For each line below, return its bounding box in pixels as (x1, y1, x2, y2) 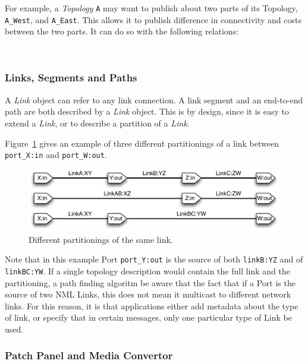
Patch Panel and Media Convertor (5, 348, 173, 363)
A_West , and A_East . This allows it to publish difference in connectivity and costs (5, 13, 301, 26)
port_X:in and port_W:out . (5, 148, 107, 161)
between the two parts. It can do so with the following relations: (5, 25, 239, 37)
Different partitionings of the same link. (29, 233, 173, 245)
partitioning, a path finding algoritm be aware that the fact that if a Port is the (5, 276, 296, 289)
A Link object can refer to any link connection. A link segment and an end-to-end (5, 93, 303, 106)
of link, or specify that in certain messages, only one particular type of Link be (5, 311, 292, 324)
